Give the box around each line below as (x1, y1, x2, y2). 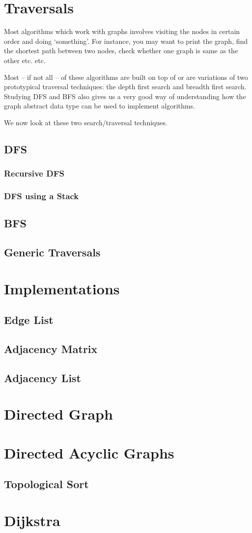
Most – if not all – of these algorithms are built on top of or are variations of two (4, 71, 248, 82)
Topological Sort (4, 476, 89, 492)
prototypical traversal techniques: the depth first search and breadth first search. (4, 81, 247, 92)
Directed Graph (4, 404, 113, 424)
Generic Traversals (4, 245, 101, 260)
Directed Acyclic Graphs (4, 442, 174, 462)
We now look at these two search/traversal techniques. (4, 117, 168, 127)
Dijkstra (4, 510, 60, 530)
